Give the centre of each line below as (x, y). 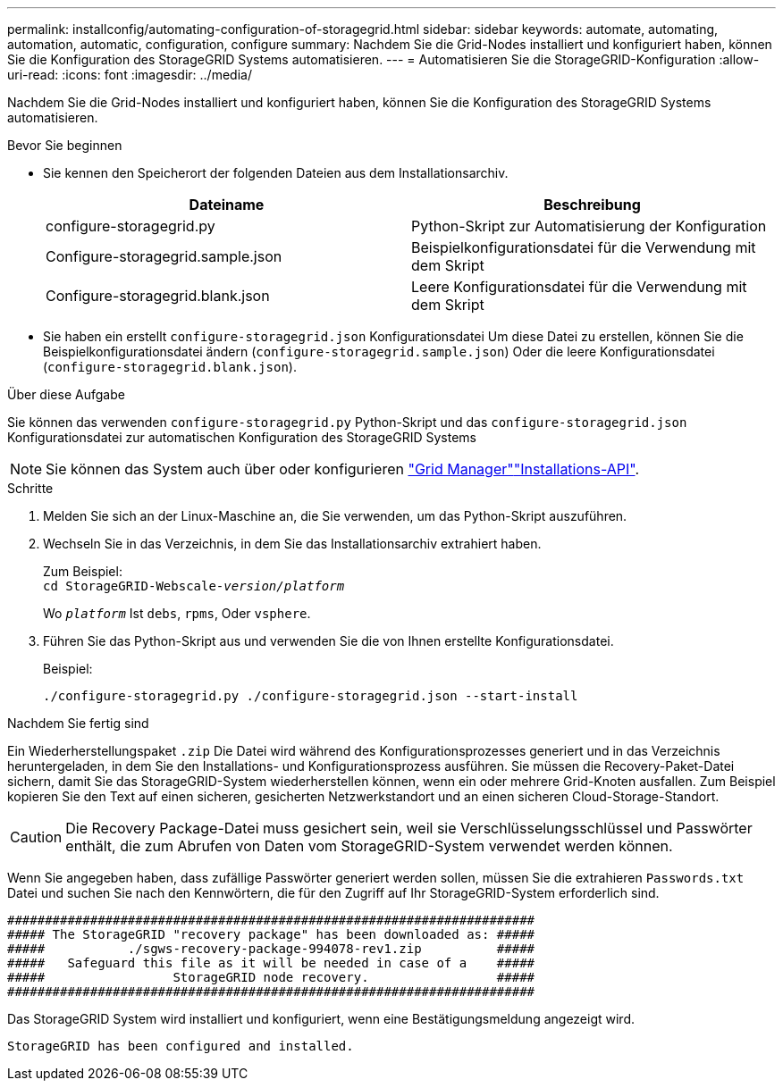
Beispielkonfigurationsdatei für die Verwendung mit (584, 247)
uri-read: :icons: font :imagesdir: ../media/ (130, 75)
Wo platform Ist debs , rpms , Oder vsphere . (177, 613)
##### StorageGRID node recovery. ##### (271, 977)
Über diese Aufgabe (66, 394)
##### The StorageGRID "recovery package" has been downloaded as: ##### (271, 934)
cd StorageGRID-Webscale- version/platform (194, 586)
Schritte (30, 488)
